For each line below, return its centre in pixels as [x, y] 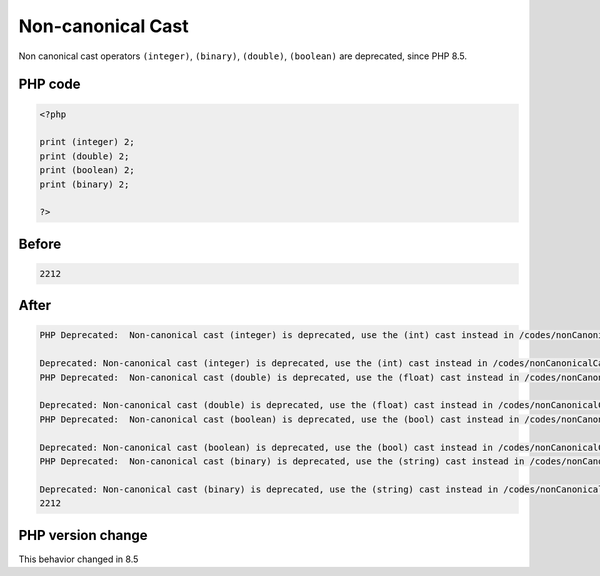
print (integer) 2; [87, 142]
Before [40, 243]
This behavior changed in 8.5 [78, 559]
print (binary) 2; [84, 184]
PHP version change [83, 535]
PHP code [49, 84]
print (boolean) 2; [87, 170]
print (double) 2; [84, 156]
